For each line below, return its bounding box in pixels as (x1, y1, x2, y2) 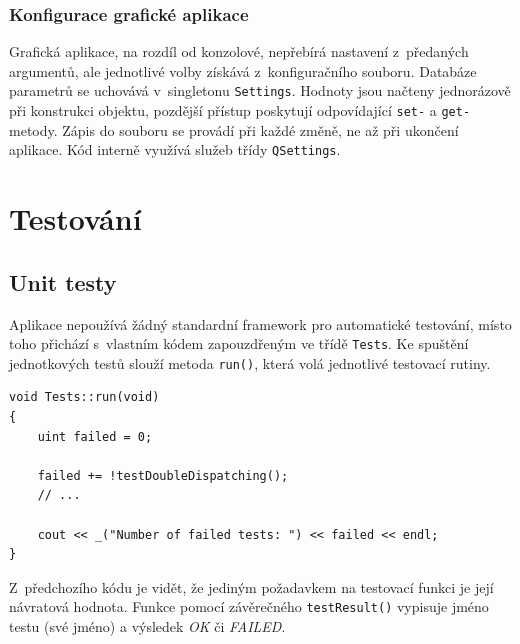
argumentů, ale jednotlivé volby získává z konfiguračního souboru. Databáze (9, 60, 477, 81)
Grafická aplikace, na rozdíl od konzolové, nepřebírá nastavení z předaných (9, 41, 469, 62)
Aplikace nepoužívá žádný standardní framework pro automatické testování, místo (9, 313, 512, 334)
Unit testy (9, 266, 117, 297)
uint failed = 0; (37, 429, 153, 444)
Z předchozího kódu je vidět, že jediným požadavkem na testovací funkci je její (9, 576, 494, 597)
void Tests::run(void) (9, 390, 160, 405)
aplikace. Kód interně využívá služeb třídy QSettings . (9, 139, 341, 160)
